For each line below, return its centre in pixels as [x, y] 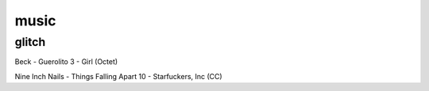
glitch [30, 42]
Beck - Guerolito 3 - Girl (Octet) [66, 62]
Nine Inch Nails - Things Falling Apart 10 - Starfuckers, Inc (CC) [118, 76]
